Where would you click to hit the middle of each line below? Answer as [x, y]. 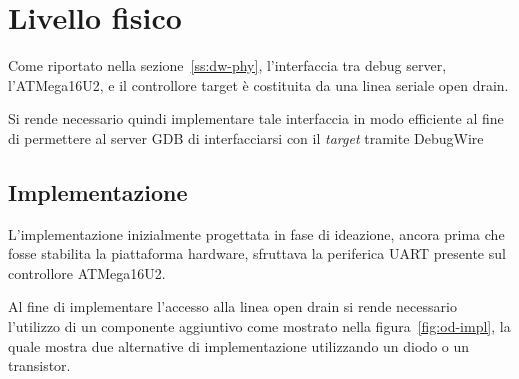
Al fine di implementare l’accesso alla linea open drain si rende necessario [232, 306]
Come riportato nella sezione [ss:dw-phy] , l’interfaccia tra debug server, [227, 65]
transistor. [39, 365]
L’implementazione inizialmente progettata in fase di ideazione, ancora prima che [256, 233]
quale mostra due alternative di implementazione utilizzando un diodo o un [239, 345]
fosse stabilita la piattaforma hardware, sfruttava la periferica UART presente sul [257, 253]
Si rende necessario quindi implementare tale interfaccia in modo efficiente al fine [256, 118]
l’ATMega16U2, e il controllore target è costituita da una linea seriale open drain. [258, 84]
